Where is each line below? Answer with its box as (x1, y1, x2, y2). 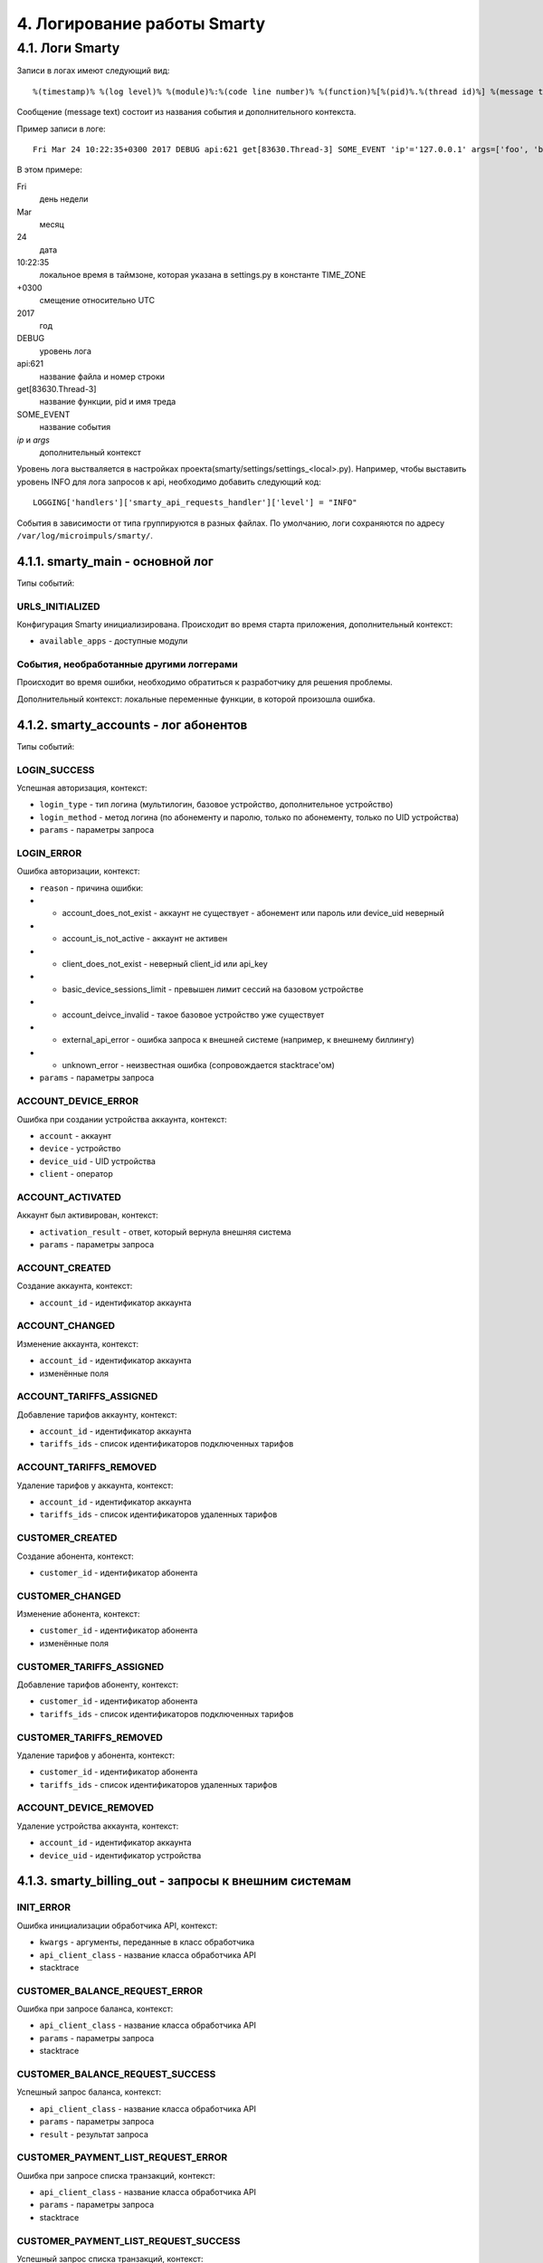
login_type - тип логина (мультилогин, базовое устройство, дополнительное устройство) (39, 799, 394, 810)
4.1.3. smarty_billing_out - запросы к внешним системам (16, 1874, 352, 1889)
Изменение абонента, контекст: (16, 1609, 140, 1619)
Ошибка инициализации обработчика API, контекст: (16, 1920, 218, 1931)
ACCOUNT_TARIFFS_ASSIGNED (16, 1390, 158, 1403)
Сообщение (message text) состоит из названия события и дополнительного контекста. (16, 107, 357, 118)
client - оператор (39, 1169, 113, 1179)
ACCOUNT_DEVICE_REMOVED (16, 1801, 154, 1814)
